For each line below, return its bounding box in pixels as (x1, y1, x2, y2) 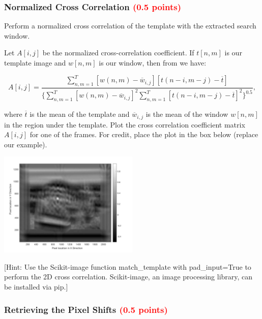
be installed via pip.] (4, 281, 68, 292)
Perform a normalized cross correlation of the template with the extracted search (4, 20, 256, 31)
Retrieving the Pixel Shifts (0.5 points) (4, 303, 168, 315)
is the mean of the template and (30, 109, 130, 119)
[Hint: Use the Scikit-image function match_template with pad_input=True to (4, 261, 251, 272)
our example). (4, 139, 47, 149)
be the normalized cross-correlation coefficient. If (42, 47, 194, 58)
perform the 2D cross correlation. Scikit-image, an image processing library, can (4, 271, 253, 282)
